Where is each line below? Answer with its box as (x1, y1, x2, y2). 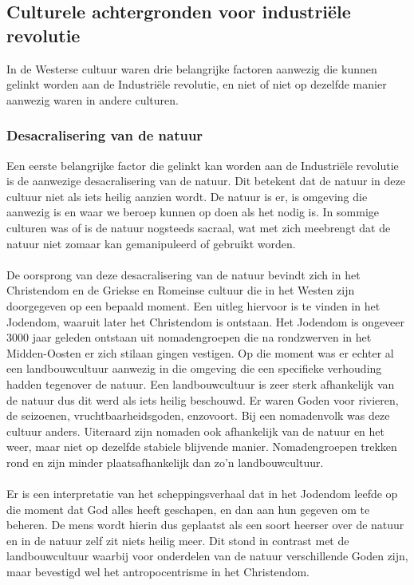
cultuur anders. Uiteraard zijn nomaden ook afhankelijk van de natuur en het (6, 422, 385, 439)
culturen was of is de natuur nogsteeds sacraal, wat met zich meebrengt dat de (6, 219, 391, 235)
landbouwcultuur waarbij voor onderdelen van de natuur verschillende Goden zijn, (6, 547, 408, 564)
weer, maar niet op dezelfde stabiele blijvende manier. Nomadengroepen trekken (6, 438, 397, 455)
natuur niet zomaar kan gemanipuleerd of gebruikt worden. (6, 235, 296, 251)
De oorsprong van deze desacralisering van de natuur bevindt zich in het (6, 266, 361, 283)
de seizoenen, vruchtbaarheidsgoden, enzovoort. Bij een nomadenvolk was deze (6, 407, 390, 424)
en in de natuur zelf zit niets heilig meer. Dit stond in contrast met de (6, 532, 349, 548)
